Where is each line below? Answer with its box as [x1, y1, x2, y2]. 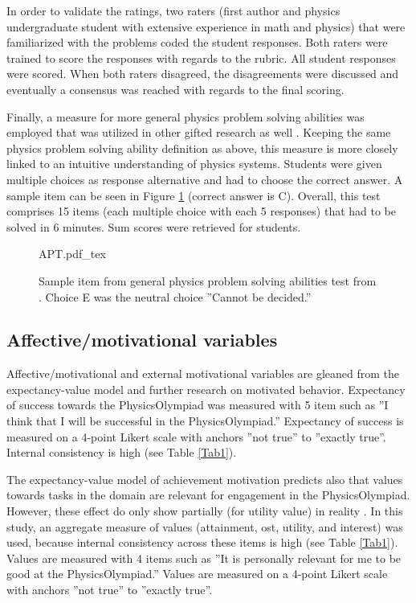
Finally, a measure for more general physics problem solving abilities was [6, 108, 365, 125]
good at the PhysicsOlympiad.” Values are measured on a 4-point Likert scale [6, 565, 388, 582]
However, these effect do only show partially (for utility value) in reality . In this [6, 503, 403, 519]
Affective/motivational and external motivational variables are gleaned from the [6, 365, 400, 382]
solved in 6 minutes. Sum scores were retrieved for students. [6, 218, 301, 235]
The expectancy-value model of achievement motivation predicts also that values [6, 470, 403, 487]
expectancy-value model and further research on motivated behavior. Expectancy [6, 380, 406, 397]
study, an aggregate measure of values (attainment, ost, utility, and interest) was [6, 518, 403, 535]
